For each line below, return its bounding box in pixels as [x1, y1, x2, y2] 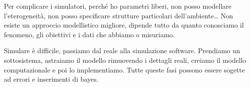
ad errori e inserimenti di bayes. [4, 74, 98, 84]
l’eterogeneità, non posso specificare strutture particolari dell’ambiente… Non [4, 10, 233, 20]
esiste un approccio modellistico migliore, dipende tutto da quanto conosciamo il [4, 20, 244, 30]
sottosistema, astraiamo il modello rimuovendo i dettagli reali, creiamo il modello [4, 55, 246, 65]
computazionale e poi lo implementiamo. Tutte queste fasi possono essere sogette [4, 64, 245, 74]
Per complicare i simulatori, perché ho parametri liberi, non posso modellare [4, 1, 232, 11]
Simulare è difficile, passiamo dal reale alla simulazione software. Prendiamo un [4, 45, 240, 56]
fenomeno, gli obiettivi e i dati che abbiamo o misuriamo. [4, 29, 175, 39]
